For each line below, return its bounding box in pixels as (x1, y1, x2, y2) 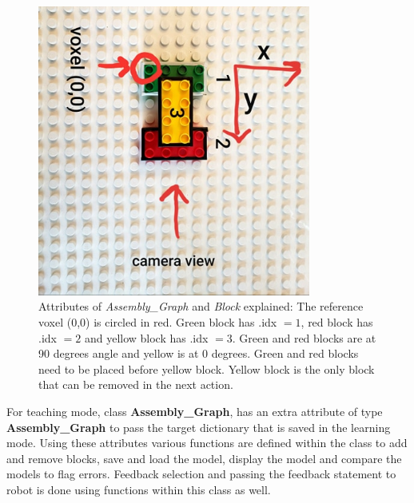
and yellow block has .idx (84, 329, 209, 346)
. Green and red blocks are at (232, 329, 376, 346)
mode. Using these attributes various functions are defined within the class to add (6, 434, 408, 451)
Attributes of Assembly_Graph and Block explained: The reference (38, 298, 364, 315)
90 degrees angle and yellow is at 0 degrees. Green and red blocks (38, 345, 359, 362)
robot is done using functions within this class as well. (6, 481, 271, 497)
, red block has (301, 313, 373, 330)
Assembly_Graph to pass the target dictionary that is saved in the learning (6, 418, 391, 435)
